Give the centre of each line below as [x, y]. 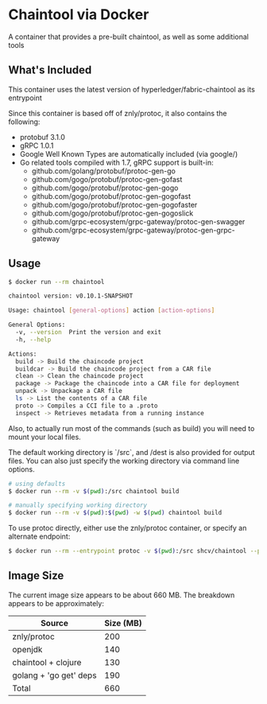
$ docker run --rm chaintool [56, 282]
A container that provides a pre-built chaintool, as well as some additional [128, 37]
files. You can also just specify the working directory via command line [124, 461]
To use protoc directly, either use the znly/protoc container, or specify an [128, 528]
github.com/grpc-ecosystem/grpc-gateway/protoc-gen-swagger [138, 221]
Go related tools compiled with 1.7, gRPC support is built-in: [117, 162]
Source [55, 623]
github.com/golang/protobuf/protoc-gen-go [104, 171]
